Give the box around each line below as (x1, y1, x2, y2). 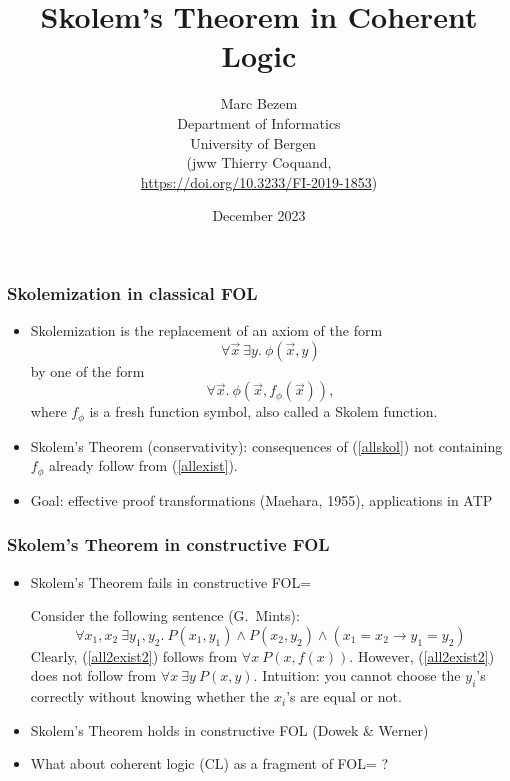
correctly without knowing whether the (30, 686, 270, 707)
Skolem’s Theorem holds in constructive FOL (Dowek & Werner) (30, 719, 429, 740)
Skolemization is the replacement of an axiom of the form (30, 320, 383, 341)
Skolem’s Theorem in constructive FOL (7, 532, 330, 557)
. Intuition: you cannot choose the (253, 665, 461, 686)
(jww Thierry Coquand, (186, 152, 332, 173)
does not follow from (30, 665, 157, 686)
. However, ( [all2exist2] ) (349, 645, 495, 666)
